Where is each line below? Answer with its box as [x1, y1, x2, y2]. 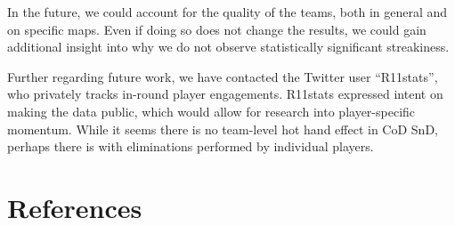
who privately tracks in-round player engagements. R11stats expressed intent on [7, 85, 443, 103]
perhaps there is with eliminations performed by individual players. [7, 137, 374, 156]
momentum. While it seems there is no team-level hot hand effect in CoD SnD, [7, 119, 438, 138]
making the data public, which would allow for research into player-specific [7, 101, 416, 120]
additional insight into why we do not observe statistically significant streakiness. [7, 37, 450, 56]
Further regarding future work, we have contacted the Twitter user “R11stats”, [7, 67, 438, 85]
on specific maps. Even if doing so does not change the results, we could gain [7, 20, 427, 38]
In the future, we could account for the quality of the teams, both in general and [7, 3, 448, 20]
